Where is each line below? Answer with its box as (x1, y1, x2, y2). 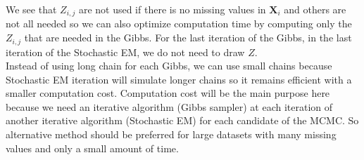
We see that (6, 2, 57, 16)
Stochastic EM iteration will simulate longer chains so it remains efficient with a (6, 72, 352, 86)
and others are (284, 2, 346, 16)
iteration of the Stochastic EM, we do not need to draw (6, 44, 245, 59)
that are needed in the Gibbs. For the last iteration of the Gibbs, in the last (24, 30, 352, 45)
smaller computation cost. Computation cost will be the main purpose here (6, 86, 330, 100)
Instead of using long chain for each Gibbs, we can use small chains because (6, 58, 332, 73)
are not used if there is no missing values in (78, 2, 266, 16)
